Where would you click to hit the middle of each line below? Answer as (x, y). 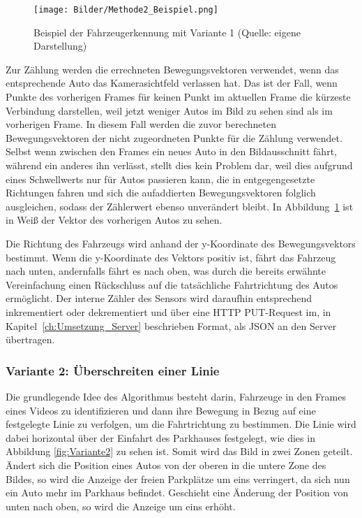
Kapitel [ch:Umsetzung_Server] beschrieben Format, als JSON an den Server (171, 325)
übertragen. (30, 339)
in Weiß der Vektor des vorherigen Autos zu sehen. (114, 220)
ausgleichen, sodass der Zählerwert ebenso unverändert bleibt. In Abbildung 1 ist (180, 206)
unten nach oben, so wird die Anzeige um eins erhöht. (121, 506)
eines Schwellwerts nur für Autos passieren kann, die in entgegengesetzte (160, 179)
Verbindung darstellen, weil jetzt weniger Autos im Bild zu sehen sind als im (169, 110)
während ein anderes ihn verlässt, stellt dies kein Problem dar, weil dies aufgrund (179, 165)
